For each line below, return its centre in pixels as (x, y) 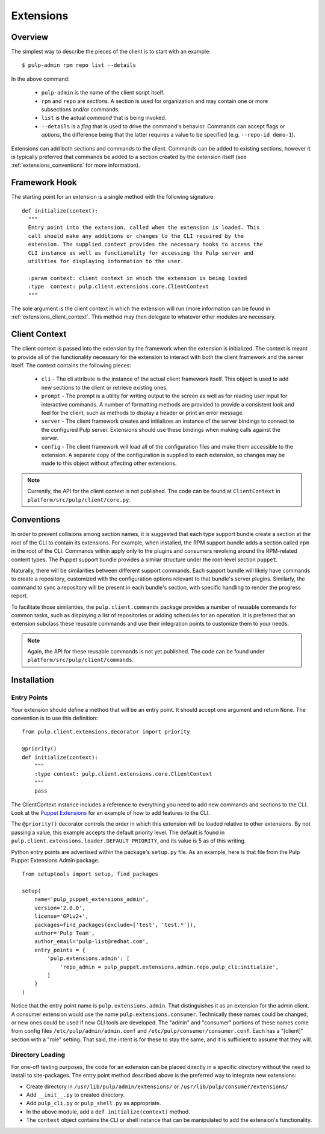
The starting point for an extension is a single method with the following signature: (113, 197)
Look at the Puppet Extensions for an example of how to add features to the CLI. (110, 812)
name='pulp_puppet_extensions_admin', (91, 899)
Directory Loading (38, 1055)
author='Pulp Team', (64, 933)
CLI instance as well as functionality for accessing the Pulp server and (141, 253)
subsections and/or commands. (81, 110)
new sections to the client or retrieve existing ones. (104, 387)
